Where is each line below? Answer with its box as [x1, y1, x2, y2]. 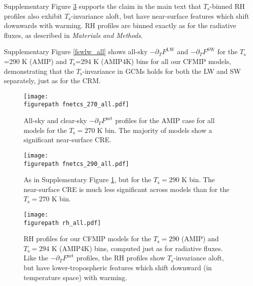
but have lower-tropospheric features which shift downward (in [24, 262, 212, 273]
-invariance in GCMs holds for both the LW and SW [82, 65, 241, 76]
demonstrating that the [4, 65, 74, 76]
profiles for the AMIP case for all [115, 115, 215, 126]
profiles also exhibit [4, 10, 62, 21]
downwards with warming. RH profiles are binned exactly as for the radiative [4, 20, 236, 31]
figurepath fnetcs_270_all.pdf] [24, 101, 129, 108]
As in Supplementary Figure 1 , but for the [24, 174, 151, 185]
